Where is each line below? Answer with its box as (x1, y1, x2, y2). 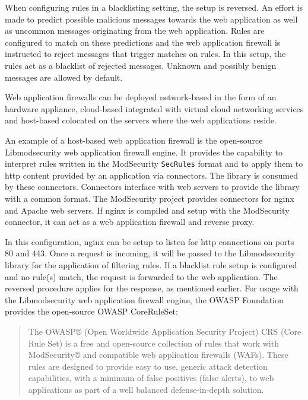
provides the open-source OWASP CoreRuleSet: (5, 305, 178, 318)
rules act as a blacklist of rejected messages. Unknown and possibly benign (5, 59, 277, 71)
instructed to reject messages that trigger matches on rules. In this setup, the (5, 47, 286, 60)
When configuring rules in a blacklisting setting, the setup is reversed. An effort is (5, 1, 303, 13)
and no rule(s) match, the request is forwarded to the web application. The (5, 270, 278, 282)
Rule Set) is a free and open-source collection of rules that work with (28, 336, 279, 349)
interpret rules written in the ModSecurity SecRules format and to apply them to (5, 157, 303, 170)
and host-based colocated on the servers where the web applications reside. (5, 114, 277, 126)
